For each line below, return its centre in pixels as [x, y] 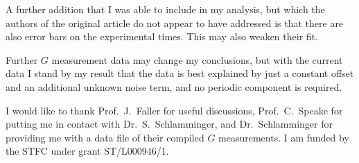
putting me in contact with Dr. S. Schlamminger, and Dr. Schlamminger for [169, 124]
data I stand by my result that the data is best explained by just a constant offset [180, 73]
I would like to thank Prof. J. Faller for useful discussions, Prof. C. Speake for [174, 110]
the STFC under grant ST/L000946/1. [87, 151]
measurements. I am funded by [284, 137]
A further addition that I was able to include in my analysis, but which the [165, 9]
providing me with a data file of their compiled [105, 137]
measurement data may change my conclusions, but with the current [197, 59]
